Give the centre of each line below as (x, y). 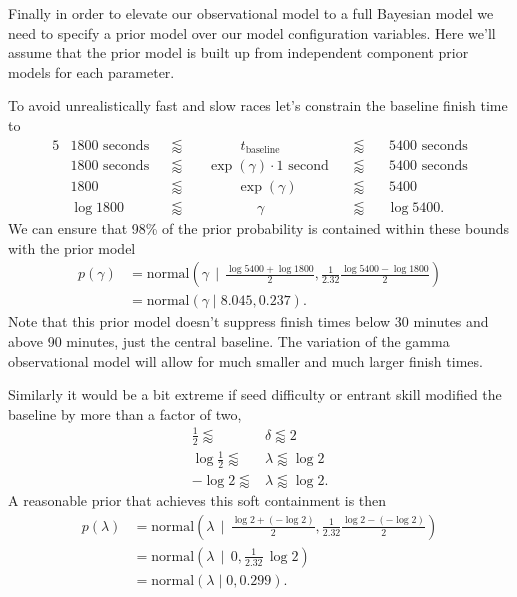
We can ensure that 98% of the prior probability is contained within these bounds (259, 228)
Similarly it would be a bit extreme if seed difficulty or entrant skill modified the (255, 394)
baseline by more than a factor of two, (125, 413)
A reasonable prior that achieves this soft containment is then (197, 500)
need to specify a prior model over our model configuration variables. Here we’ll (252, 32)
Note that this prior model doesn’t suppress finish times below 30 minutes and (248, 321)
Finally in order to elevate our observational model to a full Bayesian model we (251, 13)
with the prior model (72, 247)
